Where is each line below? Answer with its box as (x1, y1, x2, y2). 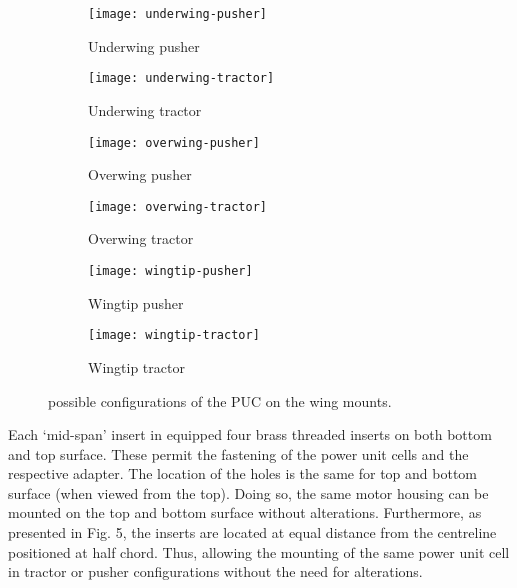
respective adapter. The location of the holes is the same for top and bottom (8, 463, 478, 484)
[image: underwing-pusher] (88, 7, 267, 21)
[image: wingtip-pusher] (88, 264, 253, 278)
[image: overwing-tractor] (88, 199, 267, 214)
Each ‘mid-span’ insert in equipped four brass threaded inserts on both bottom (8, 424, 492, 445)
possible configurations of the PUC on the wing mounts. (48, 390, 392, 411)
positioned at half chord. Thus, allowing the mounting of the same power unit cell (8, 541, 510, 562)
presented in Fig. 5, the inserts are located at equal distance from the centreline (8, 522, 497, 543)
